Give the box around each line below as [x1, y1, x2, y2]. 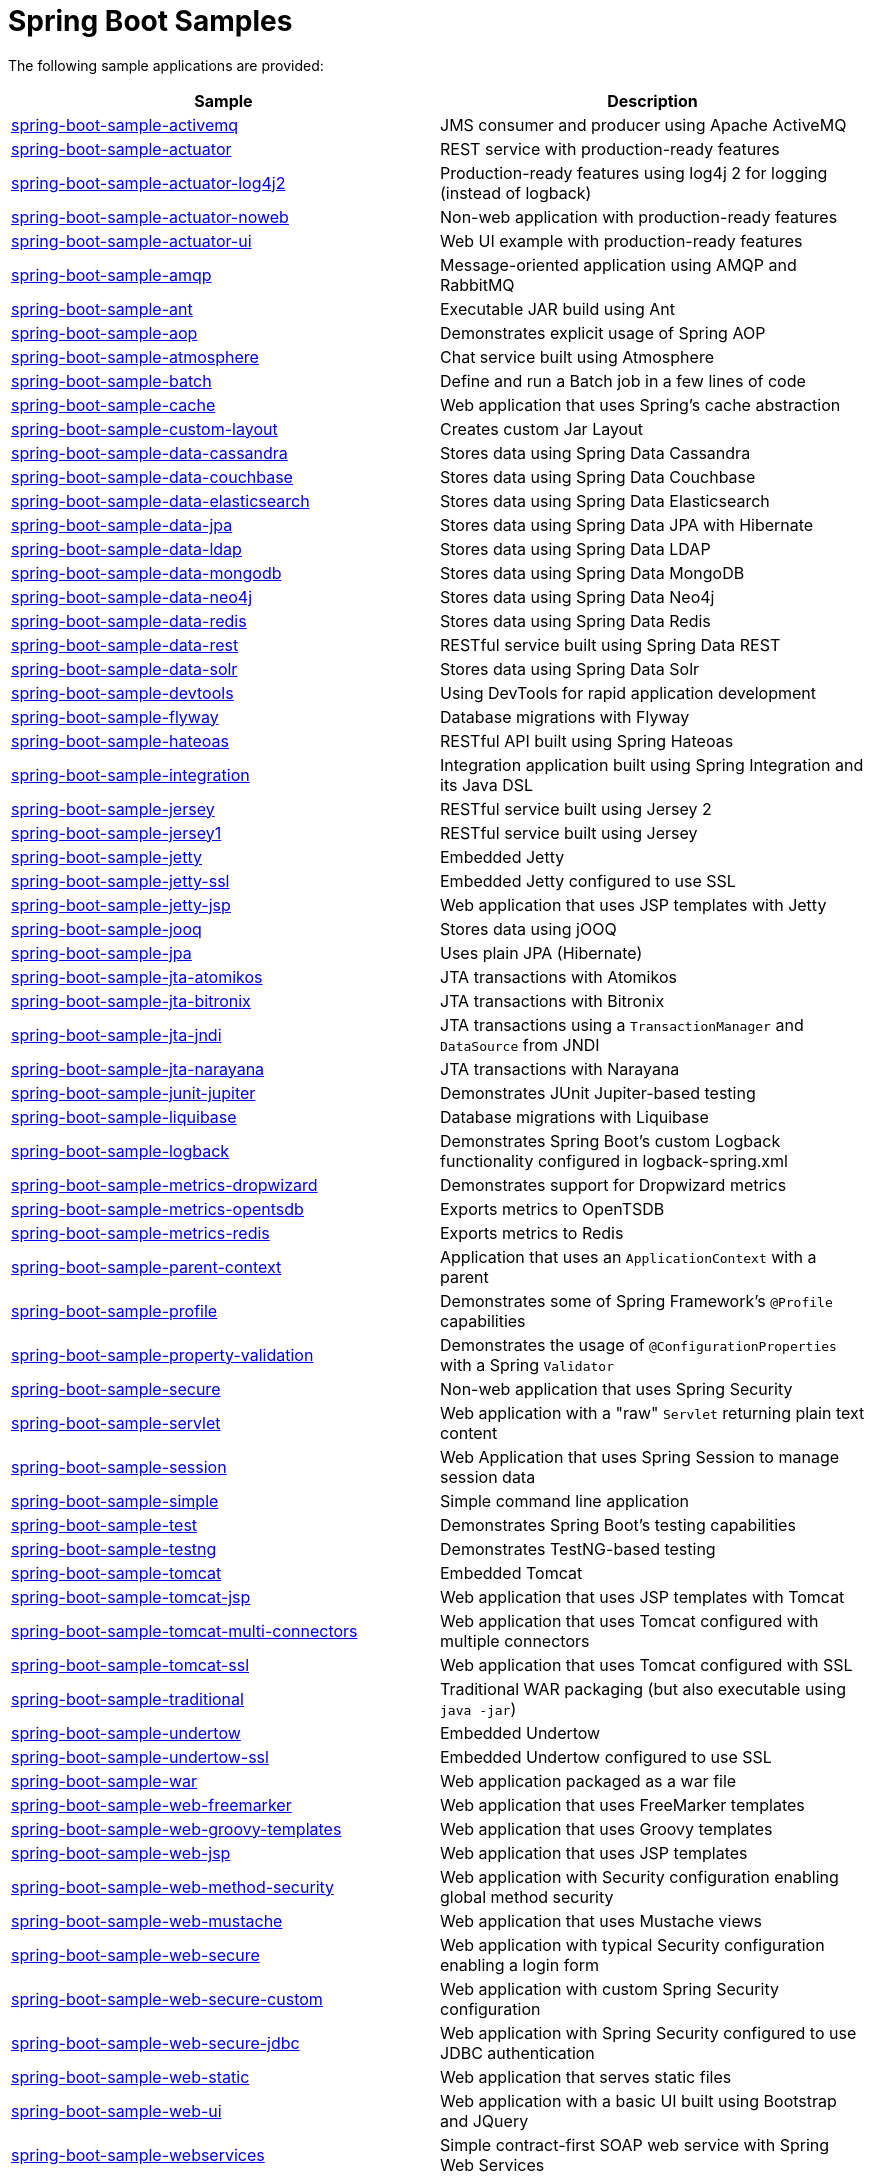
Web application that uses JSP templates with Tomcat [440, 1586, 845, 1607]
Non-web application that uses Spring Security [440, 1378, 793, 1399]
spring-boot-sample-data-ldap [11, 538, 242, 559]
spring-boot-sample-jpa [11, 942, 192, 963]
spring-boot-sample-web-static [11, 2066, 250, 2087]
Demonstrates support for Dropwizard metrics [440, 1174, 787, 1195]
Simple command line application [440, 1490, 689, 1511]
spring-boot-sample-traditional [11, 1688, 244, 1709]
